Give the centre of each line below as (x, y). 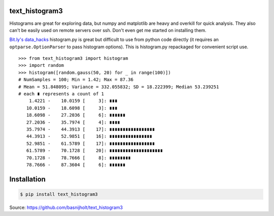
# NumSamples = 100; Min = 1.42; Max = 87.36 (76, 80)
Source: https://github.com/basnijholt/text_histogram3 (66, 207)
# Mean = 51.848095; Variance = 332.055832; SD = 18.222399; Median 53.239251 (119, 87)
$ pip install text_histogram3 (59, 194)
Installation (27, 179)
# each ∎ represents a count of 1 (61, 94)
